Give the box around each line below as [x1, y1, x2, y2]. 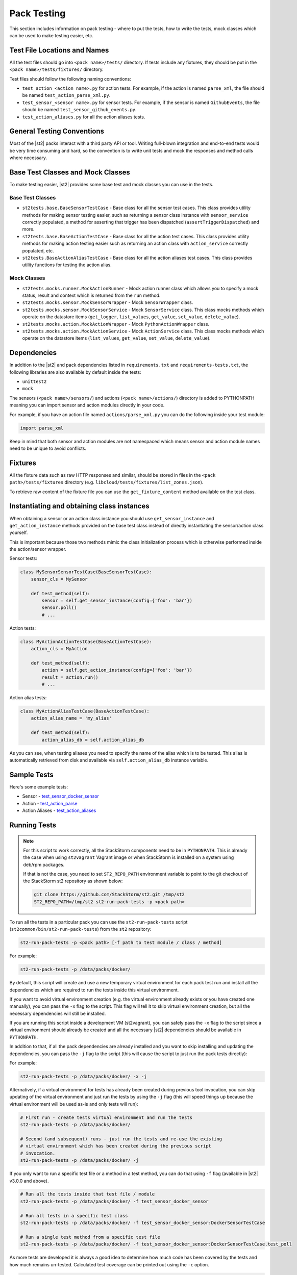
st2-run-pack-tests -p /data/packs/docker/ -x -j [20, 1074, 147, 1080]
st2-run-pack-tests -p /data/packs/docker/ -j [20, 1158, 139, 1163]
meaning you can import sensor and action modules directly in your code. [9, 402, 165, 408]
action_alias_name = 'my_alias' [31, 716, 112, 721]
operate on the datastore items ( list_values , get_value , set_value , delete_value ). [22, 335, 211, 341]
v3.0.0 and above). [9, 1178, 49, 1184]
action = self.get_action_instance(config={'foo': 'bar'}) [41, 667, 193, 673]
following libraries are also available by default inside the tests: [9, 369, 141, 375]
